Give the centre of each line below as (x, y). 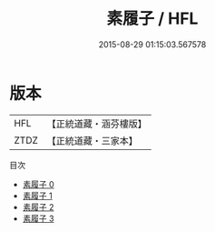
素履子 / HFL (152, 19)
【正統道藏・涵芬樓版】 (97, 124)
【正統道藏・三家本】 (93, 140)
